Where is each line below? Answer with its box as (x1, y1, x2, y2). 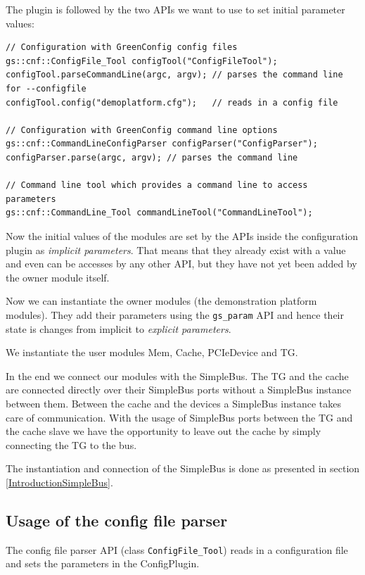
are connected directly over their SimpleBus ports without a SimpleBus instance (6, 382, 352, 397)
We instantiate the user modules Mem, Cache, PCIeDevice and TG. (6, 345, 298, 360)
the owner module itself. (6, 270, 110, 284)
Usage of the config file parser (6, 509, 228, 531)
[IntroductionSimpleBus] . (6, 474, 113, 489)
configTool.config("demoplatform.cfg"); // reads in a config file (6, 97, 338, 108)
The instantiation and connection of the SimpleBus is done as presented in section (6, 461, 360, 476)
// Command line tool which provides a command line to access (6, 180, 308, 191)
